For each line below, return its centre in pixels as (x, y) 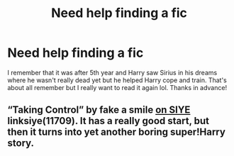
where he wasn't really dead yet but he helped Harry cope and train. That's (117, 80)
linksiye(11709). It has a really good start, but (108, 121)
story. (21, 143)
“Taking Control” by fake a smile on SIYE (99, 110)
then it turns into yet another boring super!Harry (116, 132)
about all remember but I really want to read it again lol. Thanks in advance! (117, 87)
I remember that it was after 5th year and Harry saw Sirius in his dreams (112, 72)
